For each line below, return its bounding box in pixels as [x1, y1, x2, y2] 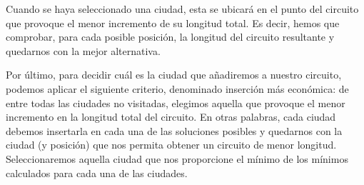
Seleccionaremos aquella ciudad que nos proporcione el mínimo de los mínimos [6, 151, 348, 166]
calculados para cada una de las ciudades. [6, 165, 188, 180]
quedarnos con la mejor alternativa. [6, 43, 161, 58]
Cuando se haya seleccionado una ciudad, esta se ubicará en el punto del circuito [6, 1, 359, 16]
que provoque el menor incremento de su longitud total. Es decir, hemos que [6, 15, 340, 30]
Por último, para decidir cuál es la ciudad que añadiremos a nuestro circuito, [6, 67, 342, 82]
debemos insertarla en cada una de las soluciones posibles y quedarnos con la [6, 123, 343, 138]
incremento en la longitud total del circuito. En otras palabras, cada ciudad [6, 109, 336, 124]
